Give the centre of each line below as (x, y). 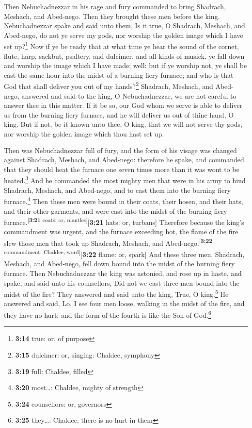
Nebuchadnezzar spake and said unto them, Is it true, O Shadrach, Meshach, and (125, 26)
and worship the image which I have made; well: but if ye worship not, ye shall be (126, 65)
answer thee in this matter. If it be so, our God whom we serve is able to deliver (123, 105)
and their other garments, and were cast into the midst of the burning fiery (116, 211)
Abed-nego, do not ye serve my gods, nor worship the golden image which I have (124, 35)
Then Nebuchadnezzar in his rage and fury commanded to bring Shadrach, (115, 6)
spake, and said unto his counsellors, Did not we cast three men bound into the (122, 282)
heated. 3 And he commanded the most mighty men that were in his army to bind (125, 180)
